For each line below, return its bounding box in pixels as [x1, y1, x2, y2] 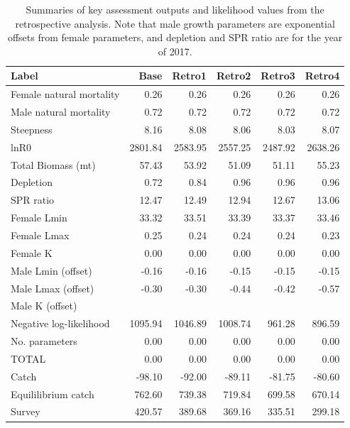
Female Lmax [11, 227, 70, 242]
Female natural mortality [11, 87, 120, 101]
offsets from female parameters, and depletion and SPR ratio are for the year [7, 30, 343, 45]
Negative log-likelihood [11, 316, 110, 331]
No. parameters [11, 334, 77, 349]
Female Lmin [11, 210, 67, 225]
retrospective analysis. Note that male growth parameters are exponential [15, 16, 335, 31]
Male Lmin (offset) [11, 263, 92, 278]
